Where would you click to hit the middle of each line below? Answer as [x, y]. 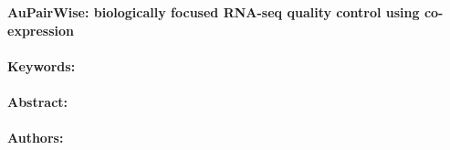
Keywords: [42, 65]
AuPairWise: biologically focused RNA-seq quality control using [214, 12]
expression [41, 30]
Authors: [36, 138]
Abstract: [38, 101]
